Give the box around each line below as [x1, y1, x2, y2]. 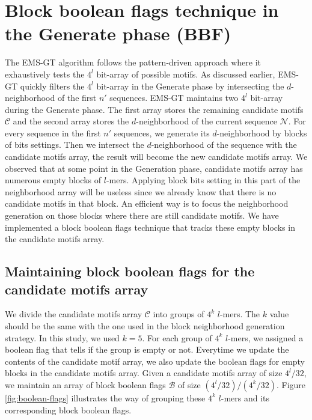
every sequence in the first [5, 126, 101, 139]
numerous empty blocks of [5, 174, 102, 186]
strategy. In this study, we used [5, 331, 120, 344]
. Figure [276, 378, 306, 391]
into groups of [153, 308, 204, 320]
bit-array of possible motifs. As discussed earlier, [96, 67, 275, 80]
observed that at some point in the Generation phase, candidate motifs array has [5, 162, 303, 174]
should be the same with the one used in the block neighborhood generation [5, 320, 285, 332]
